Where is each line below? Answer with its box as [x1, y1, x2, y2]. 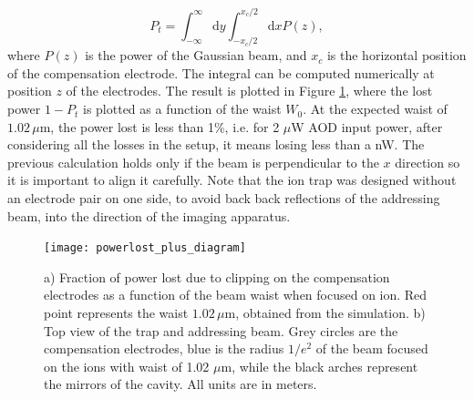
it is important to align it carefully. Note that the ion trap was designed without [7, 170, 457, 189]
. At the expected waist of [303, 99, 448, 118]
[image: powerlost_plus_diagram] [44, 241, 246, 255]
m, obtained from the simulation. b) [224, 303, 426, 322]
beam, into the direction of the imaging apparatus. [7, 206, 291, 225]
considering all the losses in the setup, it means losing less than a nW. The [7, 135, 425, 154]
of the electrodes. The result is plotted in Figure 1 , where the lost [66, 81, 433, 100]
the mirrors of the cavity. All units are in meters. [44, 374, 317, 394]
